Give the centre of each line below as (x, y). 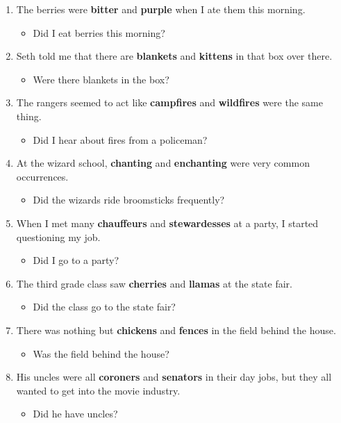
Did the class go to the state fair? (104, 307)
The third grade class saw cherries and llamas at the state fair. (154, 283)
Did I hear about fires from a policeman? (120, 139)
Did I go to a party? (76, 260)
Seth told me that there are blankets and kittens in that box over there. (174, 56)
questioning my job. (58, 237)
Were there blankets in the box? (101, 79)
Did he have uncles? (75, 414)
